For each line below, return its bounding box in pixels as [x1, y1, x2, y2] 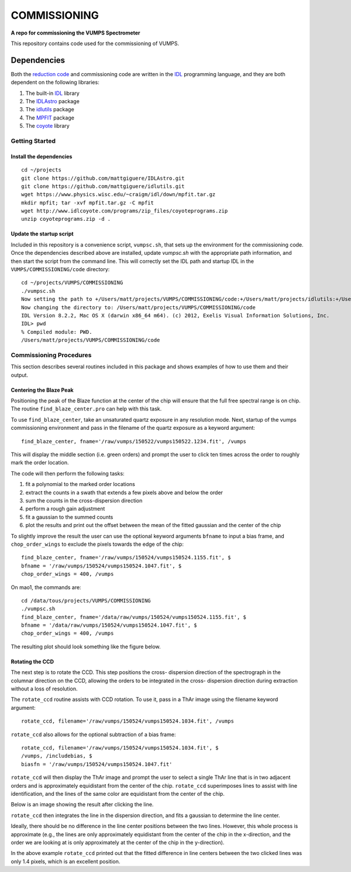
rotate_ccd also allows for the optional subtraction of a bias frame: [11, 731, 176, 738]
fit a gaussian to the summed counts [25, 513, 113, 521]
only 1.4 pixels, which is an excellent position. [11, 858, 121, 865]
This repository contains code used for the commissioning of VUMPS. [11, 40, 180, 47]
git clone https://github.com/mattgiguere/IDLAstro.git [21, 175, 185, 182]
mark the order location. [11, 459, 70, 466]
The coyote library [25, 122, 70, 129]
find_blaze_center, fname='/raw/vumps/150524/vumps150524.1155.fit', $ [21, 554, 231, 561]
